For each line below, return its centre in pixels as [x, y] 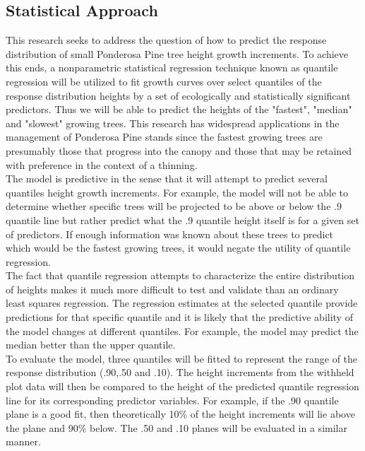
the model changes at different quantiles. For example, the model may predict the [182, 330]
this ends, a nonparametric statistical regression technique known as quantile [172, 68]
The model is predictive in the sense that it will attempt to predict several [167, 178]
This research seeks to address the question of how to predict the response [166, 40]
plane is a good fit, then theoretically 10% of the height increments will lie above [180, 414]
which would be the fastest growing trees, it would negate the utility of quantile [178, 248]
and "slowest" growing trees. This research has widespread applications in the [173, 123]
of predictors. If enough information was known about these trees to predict [170, 234]
